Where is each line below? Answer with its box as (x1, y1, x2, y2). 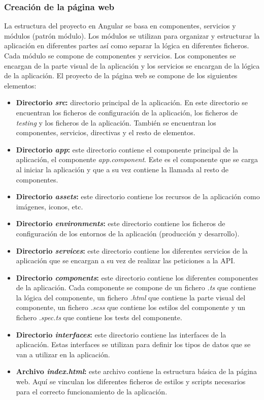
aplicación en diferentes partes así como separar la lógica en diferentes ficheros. (4, 40, 249, 51)
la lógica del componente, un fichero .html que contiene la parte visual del (16, 292, 246, 302)
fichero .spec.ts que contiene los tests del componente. (16, 312, 182, 323)
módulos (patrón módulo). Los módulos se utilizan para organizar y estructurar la (4, 30, 260, 41)
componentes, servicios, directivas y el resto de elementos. (16, 127, 195, 138)
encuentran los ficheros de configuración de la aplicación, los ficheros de (16, 107, 238, 117)
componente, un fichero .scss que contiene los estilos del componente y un (16, 302, 246, 313)
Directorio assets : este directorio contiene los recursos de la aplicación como (16, 191, 260, 202)
